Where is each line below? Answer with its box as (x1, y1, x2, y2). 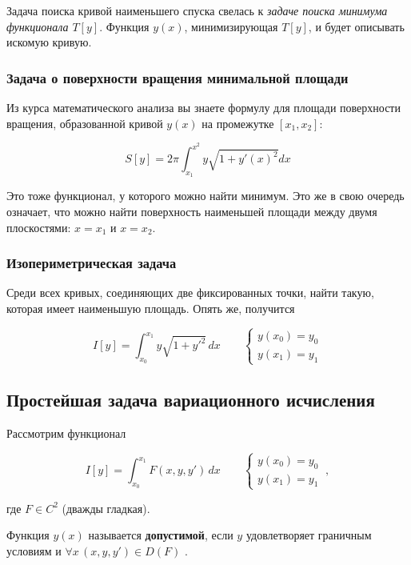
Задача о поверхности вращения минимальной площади (6, 67, 349, 87)
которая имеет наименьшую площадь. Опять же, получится (6, 300, 295, 317)
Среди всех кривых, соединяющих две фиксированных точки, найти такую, (6, 284, 374, 301)
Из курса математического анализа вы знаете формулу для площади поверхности (6, 99, 401, 115)
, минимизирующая (184, 18, 278, 34)
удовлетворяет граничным (245, 527, 372, 543)
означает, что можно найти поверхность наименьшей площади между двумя (6, 203, 377, 220)
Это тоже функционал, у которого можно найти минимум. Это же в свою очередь (6, 187, 405, 204)
